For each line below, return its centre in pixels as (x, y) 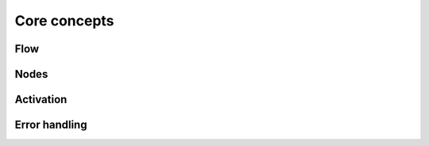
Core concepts (64, 21)
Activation (41, 100)
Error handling (51, 125)
